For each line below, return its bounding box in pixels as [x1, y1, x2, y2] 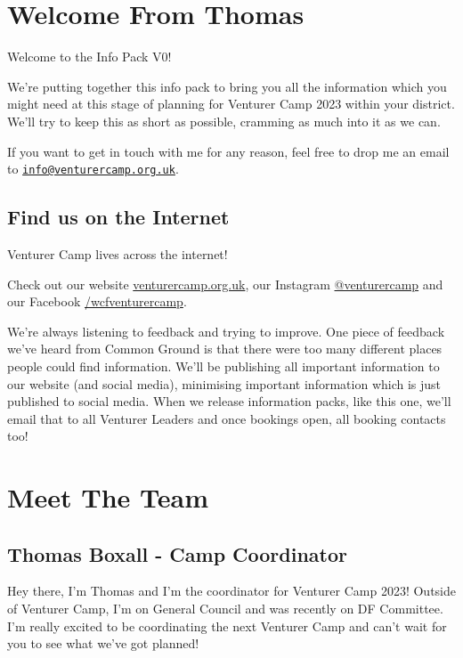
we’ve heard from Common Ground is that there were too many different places [7, 339, 443, 358]
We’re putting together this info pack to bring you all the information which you [7, 77, 447, 95]
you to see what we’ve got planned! [7, 634, 199, 653]
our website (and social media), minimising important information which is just [7, 374, 442, 393]
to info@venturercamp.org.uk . [7, 159, 179, 178]
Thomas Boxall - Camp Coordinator [7, 540, 348, 567]
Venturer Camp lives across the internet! [7, 244, 228, 263]
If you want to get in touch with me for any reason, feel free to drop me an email [7, 142, 450, 160]
